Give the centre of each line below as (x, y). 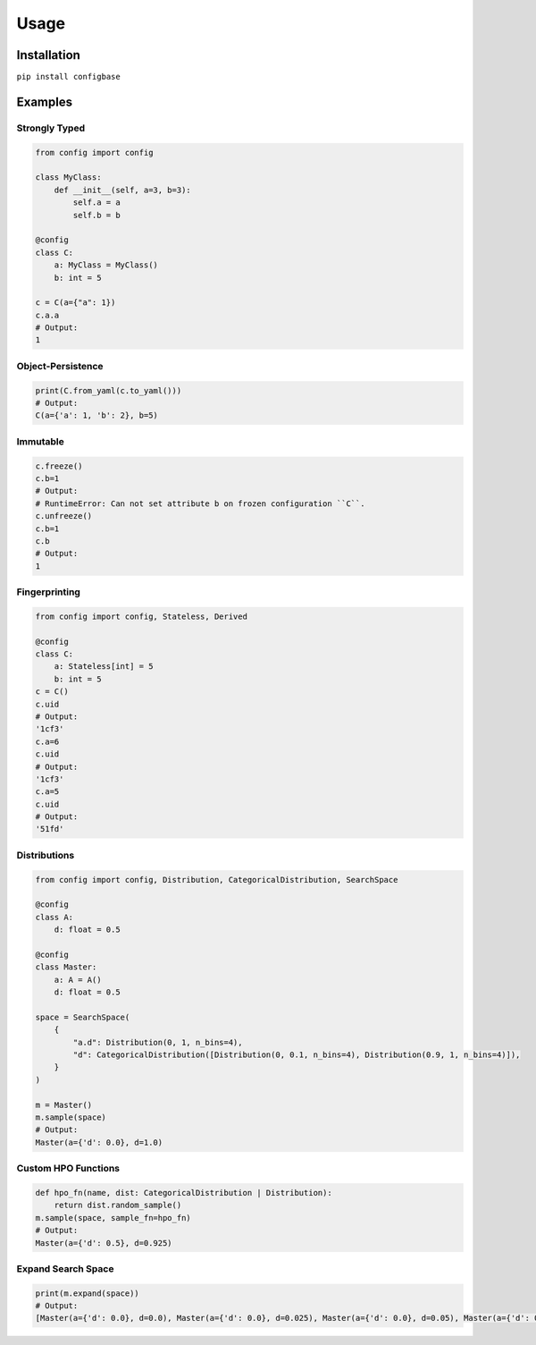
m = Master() (64, 1105)
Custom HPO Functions (68, 1169)
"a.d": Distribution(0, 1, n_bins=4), (158, 1042)
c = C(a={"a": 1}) (75, 303)
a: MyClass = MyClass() (106, 265)
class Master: (66, 967)
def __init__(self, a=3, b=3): (122, 190)
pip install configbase (68, 77)
